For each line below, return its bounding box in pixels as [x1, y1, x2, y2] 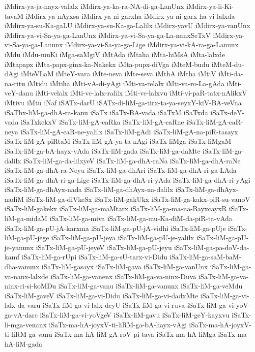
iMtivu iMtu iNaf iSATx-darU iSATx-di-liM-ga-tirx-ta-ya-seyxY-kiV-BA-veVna [4, 97, 242, 107]
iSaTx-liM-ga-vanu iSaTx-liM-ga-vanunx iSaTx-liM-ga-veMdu [58, 281, 243, 291]
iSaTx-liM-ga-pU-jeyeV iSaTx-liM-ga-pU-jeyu [36, 242, 172, 252]
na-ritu [4, 78, 26, 88]
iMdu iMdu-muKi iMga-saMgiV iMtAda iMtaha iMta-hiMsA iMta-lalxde [4, 49, 225, 59]
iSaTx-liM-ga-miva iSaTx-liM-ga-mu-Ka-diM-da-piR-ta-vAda [49, 213, 232, 224]
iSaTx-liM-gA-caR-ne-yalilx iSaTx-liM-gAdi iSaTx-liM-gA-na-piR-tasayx [20, 126, 238, 136]
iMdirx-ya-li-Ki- [186, 1, 234, 11]
